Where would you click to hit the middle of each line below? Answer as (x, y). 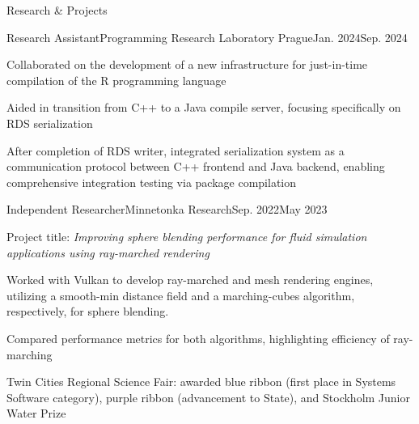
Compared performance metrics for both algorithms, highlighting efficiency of (198, 338)
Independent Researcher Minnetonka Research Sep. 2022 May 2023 (167, 209)
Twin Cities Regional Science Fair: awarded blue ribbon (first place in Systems (201, 382)
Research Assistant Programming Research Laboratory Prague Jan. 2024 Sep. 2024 (207, 37)
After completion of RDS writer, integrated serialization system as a (176, 150)
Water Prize (36, 413)
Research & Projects (57, 10)
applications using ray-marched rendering (108, 252)
